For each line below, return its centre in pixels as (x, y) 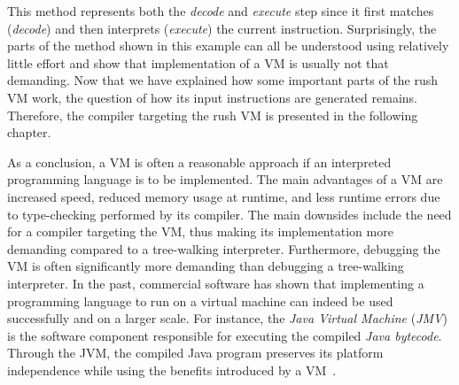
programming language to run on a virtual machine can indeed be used (200, 300)
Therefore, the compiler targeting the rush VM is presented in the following (213, 115)
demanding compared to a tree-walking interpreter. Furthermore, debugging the (224, 248)
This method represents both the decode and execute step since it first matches (221, 11)
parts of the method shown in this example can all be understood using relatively (228, 46)
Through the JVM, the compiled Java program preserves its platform (195, 353)
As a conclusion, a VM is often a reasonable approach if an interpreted (199, 162)
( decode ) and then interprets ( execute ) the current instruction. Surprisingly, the (222, 28)
